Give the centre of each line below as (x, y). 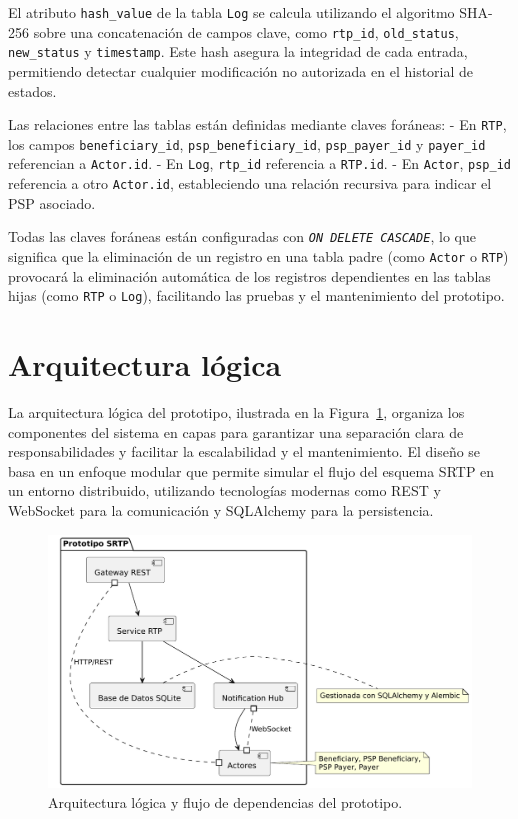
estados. (32, 90)
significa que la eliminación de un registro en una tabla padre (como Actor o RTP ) (258, 256)
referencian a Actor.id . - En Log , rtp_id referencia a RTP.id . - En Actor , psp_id (259, 163)
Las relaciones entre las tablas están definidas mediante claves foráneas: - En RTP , (257, 124)
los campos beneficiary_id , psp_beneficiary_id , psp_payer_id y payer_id (247, 143)
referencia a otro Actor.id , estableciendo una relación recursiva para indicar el (250, 183)
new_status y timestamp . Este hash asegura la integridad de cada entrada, (238, 51)
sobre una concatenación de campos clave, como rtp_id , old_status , (246, 31)
